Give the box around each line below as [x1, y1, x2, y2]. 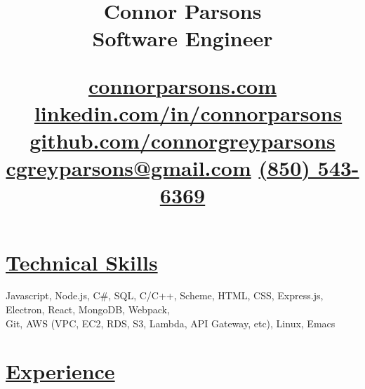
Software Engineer [92, 24, 273, 53]
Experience [6, 357, 115, 385]
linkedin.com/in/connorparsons [34, 98, 343, 127]
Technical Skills [6, 247, 158, 276]
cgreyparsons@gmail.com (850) [6, 153, 310, 182]
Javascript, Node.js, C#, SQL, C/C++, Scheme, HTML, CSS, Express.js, [6, 288, 324, 303]
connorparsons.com [88, 71, 277, 100]
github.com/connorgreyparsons [29, 125, 336, 154]
